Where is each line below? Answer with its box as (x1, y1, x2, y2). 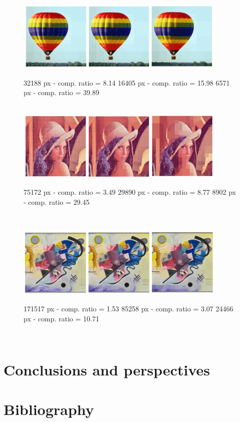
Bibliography (4, 398, 94, 419)
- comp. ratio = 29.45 (24, 196, 90, 207)
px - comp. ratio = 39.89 (24, 87, 99, 98)
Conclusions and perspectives (4, 359, 210, 380)
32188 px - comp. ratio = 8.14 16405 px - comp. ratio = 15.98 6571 (24, 77, 230, 88)
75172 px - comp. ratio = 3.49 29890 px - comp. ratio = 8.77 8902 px (24, 187, 236, 197)
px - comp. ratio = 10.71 (24, 313, 99, 323)
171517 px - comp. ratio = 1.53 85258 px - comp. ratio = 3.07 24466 (24, 303, 233, 314)
